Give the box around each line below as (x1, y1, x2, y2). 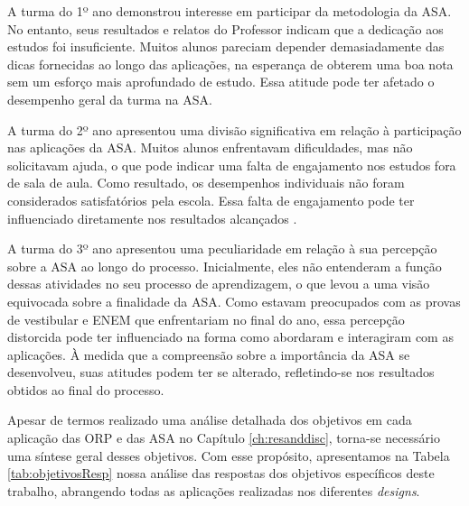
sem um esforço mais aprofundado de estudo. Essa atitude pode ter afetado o (7, 72, 435, 91)
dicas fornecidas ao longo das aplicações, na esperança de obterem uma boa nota (7, 54, 454, 73)
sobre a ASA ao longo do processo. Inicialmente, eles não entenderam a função (7, 256, 442, 275)
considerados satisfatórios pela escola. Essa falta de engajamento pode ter (7, 190, 415, 209)
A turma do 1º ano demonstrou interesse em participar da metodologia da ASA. (7, 2, 452, 20)
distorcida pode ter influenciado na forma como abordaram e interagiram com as (7, 327, 454, 346)
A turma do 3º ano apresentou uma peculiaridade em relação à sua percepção (7, 239, 437, 258)
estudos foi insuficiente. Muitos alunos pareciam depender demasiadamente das (7, 37, 445, 56)
